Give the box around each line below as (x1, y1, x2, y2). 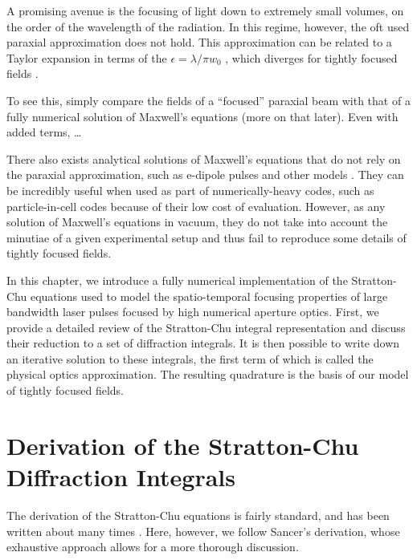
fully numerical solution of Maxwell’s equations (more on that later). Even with (6, 108, 399, 124)
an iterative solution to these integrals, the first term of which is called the (6, 350, 374, 367)
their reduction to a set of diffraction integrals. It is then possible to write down (6, 335, 400, 351)
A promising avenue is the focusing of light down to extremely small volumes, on (6, 2, 404, 18)
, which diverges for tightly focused (225, 49, 398, 66)
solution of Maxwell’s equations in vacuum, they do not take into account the (6, 213, 388, 230)
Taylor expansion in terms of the (6, 49, 167, 66)
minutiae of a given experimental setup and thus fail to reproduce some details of (6, 229, 407, 246)
